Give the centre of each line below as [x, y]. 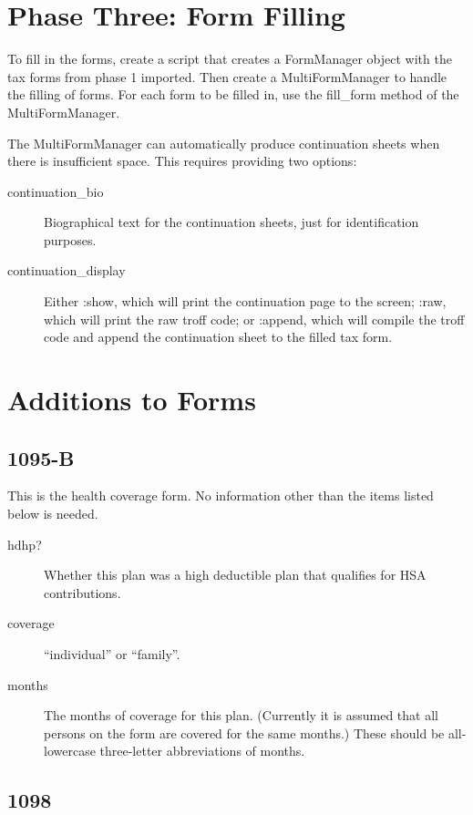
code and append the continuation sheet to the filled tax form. [218, 337]
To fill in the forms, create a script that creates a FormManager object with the [230, 59]
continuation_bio [56, 191]
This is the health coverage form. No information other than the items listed [221, 495]
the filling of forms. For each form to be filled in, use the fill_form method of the [233, 94]
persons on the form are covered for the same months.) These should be [244, 732]
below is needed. [53, 514]
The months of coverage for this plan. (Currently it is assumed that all [241, 715]
